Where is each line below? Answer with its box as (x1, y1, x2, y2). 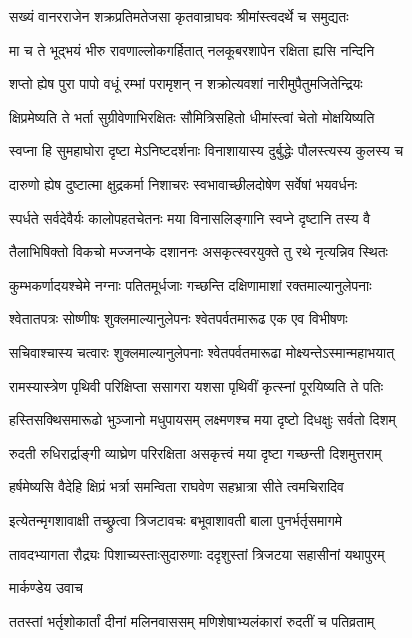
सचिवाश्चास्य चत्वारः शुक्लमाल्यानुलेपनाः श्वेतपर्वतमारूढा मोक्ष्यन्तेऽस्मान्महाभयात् (9, 341, 395, 362)
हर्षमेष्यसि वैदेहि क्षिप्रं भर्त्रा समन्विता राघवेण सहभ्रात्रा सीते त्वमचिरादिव (9, 476, 344, 497)
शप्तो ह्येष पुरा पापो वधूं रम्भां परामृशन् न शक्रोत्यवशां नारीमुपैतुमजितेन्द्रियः (9, 73, 363, 94)
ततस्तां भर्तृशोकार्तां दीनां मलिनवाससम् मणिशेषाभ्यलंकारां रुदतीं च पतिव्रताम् (9, 610, 375, 631)
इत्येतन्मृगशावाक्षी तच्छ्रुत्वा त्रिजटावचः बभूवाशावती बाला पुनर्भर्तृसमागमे (9, 509, 343, 530)
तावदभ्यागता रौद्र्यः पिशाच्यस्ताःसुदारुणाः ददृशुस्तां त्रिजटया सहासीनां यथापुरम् (9, 543, 385, 564)
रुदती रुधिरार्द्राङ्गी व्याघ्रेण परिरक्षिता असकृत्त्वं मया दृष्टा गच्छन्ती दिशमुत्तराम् (9, 442, 382, 463)
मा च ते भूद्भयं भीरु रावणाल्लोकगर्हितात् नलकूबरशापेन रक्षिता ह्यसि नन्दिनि (9, 39, 375, 60)
